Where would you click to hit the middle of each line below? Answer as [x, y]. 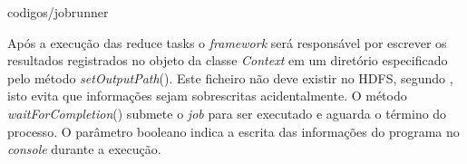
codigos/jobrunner [58, 12]
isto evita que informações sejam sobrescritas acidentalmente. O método [207, 96]
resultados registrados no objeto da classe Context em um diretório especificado [228, 60]
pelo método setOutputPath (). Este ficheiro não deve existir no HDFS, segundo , [230, 77]
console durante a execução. [84, 149]
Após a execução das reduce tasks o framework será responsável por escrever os [227, 42]
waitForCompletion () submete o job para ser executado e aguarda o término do [227, 113]
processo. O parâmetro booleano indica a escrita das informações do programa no [233, 131]
